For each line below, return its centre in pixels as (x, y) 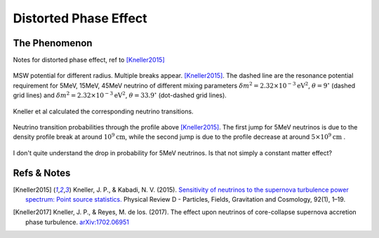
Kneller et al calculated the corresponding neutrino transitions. (103, 111)
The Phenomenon (53, 43)
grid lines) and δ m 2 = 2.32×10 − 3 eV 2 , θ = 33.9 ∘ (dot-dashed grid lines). (120, 95)
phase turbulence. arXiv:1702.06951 (77, 222)
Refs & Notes (42, 173)
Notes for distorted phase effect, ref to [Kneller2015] (89, 60)
